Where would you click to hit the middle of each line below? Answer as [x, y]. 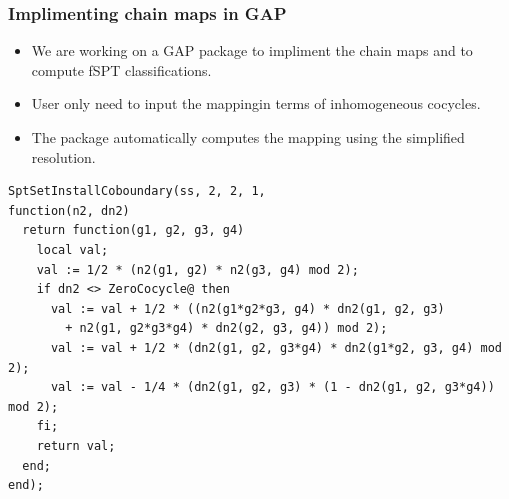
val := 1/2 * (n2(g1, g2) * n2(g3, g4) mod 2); [197, 269]
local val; [72, 249]
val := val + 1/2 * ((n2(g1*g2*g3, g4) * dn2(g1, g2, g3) [247, 308]
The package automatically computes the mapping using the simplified [248, 137]
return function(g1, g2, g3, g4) [133, 230]
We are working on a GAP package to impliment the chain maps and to [252, 50]
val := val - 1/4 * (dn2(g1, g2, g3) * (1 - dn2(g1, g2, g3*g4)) [272, 387]
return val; [76, 445]
